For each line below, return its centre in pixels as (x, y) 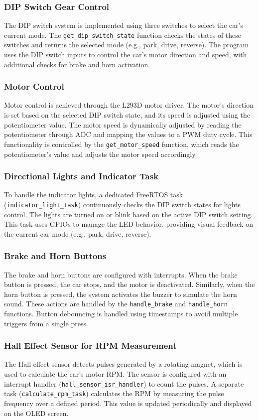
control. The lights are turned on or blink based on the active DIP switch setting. (129, 214)
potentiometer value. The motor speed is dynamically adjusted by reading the (123, 124)
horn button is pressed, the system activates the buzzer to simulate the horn (121, 294)
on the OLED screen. (36, 413)
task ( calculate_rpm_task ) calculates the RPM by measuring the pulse (114, 393)
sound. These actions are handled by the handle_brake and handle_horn (116, 304)
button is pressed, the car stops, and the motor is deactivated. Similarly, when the (129, 284)
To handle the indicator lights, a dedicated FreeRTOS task (94, 195)
